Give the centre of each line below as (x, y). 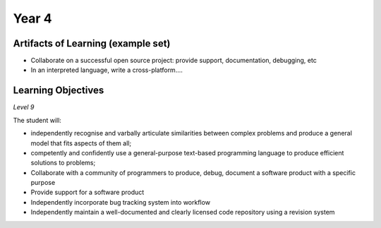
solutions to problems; (63, 163)
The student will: (37, 120)
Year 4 (32, 18)
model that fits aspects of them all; (81, 143)
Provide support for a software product (87, 192)
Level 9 (24, 107)
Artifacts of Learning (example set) (92, 43)
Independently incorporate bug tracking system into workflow (121, 202)
